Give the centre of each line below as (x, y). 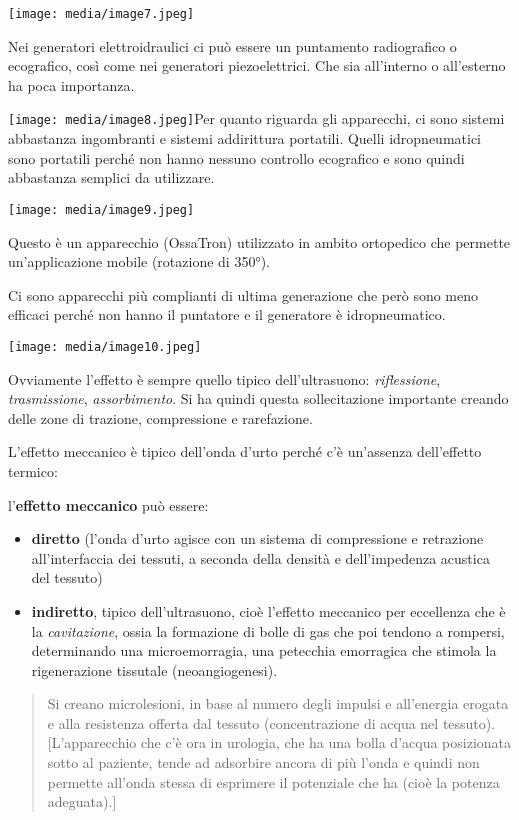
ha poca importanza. (71, 84)
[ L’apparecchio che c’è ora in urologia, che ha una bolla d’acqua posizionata (279, 742)
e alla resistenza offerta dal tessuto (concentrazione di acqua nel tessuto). (271, 722)
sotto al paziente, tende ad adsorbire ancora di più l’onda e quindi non (263, 762)
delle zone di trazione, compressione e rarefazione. (160, 417)
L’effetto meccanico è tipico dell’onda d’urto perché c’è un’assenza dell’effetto (245, 451)
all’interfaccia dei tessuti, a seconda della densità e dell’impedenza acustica (260, 557)
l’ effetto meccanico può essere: (108, 504)
